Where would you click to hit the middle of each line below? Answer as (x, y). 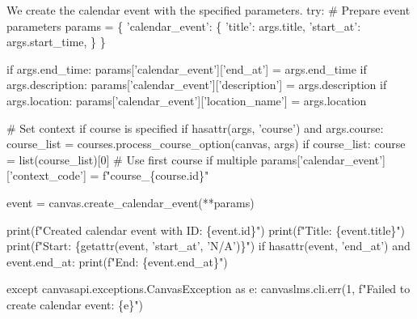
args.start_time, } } (56, 42)
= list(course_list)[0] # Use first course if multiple (132, 159)
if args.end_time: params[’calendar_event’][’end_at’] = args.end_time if (187, 68)
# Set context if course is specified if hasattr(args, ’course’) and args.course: (195, 128)
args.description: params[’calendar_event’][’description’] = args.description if (197, 85)
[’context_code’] (46, 175)
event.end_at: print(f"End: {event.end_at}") (117, 261)
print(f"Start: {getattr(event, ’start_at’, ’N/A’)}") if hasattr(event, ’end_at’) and (208, 246)
